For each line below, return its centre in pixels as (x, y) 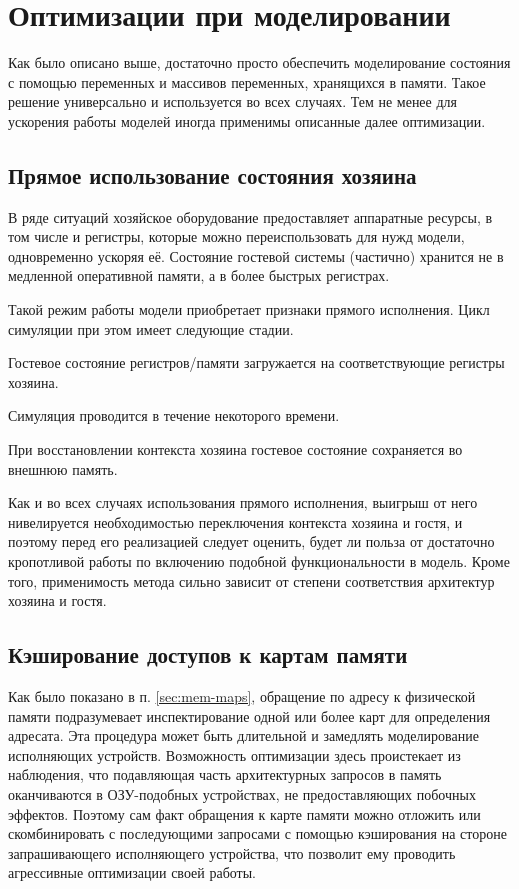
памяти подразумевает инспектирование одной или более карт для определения (249, 715)
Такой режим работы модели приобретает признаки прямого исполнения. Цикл (249, 309)
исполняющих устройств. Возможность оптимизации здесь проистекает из (234, 754)
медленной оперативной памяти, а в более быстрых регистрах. (199, 275)
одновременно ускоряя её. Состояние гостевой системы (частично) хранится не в (256, 255)
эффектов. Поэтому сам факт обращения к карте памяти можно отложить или (244, 813)
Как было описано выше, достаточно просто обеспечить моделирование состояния (259, 62)
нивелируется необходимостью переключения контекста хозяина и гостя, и (235, 521)
